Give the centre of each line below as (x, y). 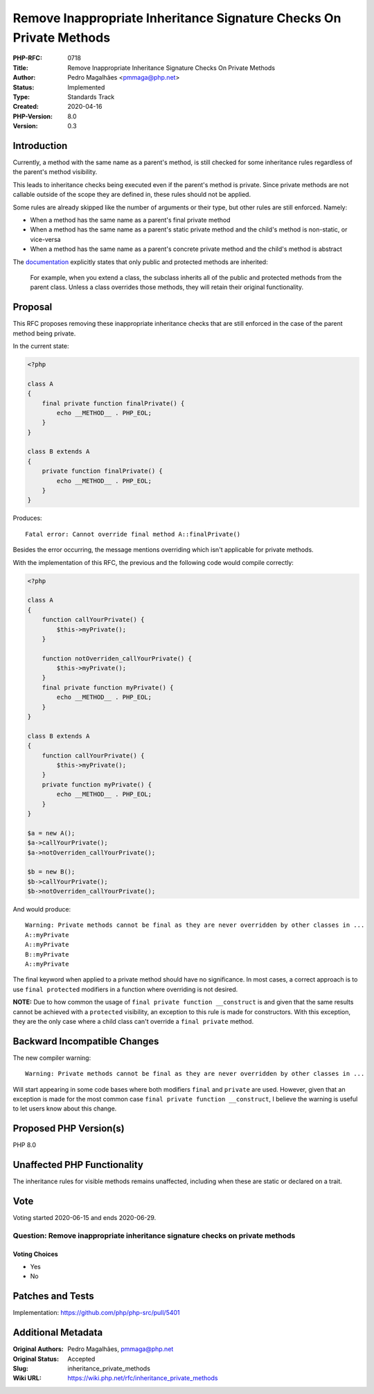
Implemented (86, 87)
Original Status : (36, 1359)
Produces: (27, 518)
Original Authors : (38, 1349)
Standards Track (91, 96)
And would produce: (42, 909)
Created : (26, 107)
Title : (21, 68)
